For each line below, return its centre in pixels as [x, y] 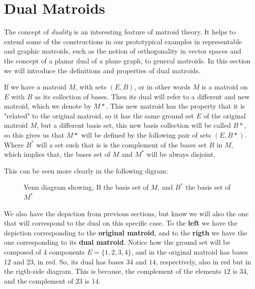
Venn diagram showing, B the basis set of [86, 187]
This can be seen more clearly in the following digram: [86, 170]
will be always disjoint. [181, 154]
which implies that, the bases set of [57, 154]
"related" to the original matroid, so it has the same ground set [99, 115]
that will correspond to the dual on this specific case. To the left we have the [121, 223]
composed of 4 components [45, 252]
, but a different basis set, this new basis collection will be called [134, 125]
